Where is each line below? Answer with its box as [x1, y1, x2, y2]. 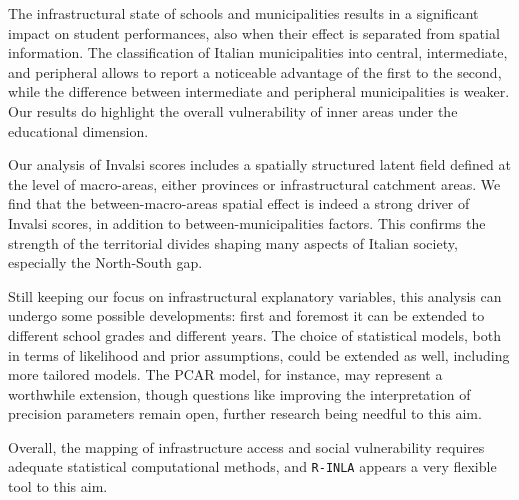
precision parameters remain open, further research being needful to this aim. [8, 403, 482, 424]
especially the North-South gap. [8, 252, 203, 273]
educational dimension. [8, 120, 149, 141]
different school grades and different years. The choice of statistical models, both [8, 324, 501, 345]
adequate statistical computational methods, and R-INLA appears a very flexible [8, 456, 497, 477]
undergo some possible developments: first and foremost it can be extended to [8, 305, 485, 326]
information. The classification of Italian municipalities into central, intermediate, [8, 42, 508, 63]
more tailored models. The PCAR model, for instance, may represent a [8, 364, 443, 385]
